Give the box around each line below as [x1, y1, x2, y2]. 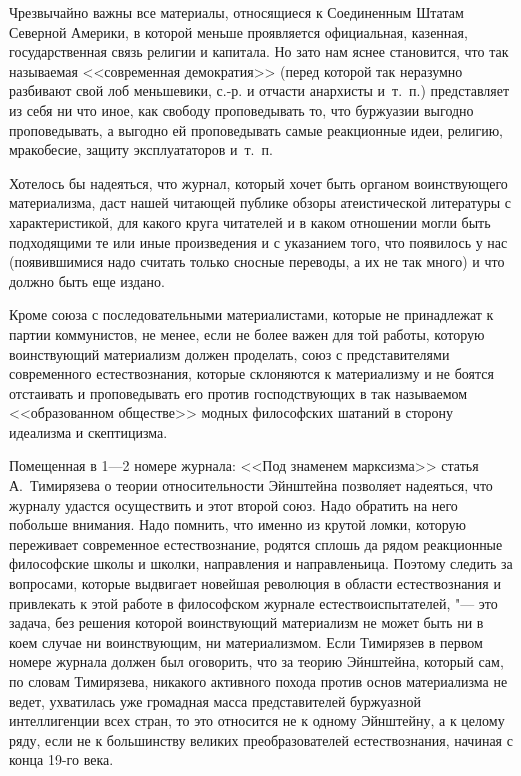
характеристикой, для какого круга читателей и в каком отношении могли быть [9, 211, 491, 232]
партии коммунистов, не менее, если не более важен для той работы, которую [9, 323, 485, 344]
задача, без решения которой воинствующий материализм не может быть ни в [9, 612, 484, 633]
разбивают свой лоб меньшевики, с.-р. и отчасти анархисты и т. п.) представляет [9, 80, 510, 101]
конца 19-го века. [9, 749, 114, 770]
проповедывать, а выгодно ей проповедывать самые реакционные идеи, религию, [9, 119, 503, 140]
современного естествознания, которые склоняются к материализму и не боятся [9, 363, 494, 384]
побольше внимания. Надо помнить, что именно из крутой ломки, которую [9, 514, 467, 535]
